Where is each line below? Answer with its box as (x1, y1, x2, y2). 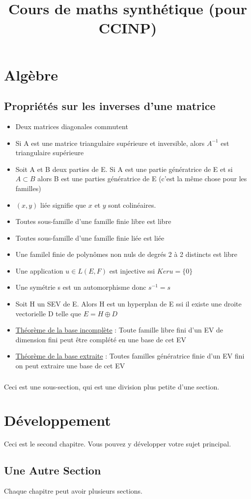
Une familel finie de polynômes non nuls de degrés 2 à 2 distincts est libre (15, 249, 238, 259)
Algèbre (4, 64, 58, 84)
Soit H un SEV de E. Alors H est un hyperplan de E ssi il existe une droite (15, 299, 242, 309)
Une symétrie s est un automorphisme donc (15, 282, 146, 292)
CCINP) (98, 18, 157, 38)
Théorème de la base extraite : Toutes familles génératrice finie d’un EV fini (15, 351, 245, 361)
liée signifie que (40, 199, 86, 210)
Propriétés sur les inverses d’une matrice (4, 98, 216, 113)
